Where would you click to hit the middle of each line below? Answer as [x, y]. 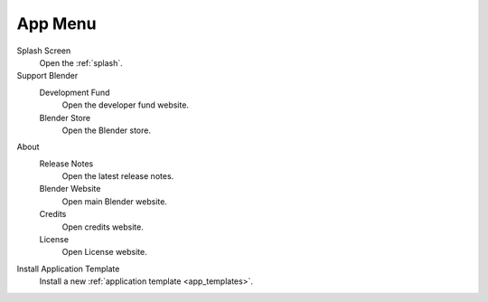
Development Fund [75, 92]
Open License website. [105, 252]
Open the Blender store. [106, 130]
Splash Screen [44, 51]
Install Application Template [68, 269]
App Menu [56, 24]
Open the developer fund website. [126, 105]
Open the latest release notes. [118, 176]
